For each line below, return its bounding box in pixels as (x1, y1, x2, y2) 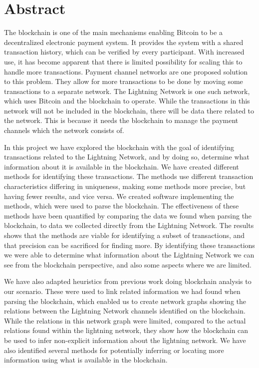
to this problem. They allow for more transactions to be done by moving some (4, 76, 243, 86)
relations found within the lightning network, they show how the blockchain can (4, 325, 249, 335)
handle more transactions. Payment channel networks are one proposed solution (4, 66, 248, 76)
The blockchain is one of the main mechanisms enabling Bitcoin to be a (4, 27, 223, 37)
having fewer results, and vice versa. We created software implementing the (4, 190, 234, 201)
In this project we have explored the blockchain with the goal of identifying (4, 141, 235, 152)
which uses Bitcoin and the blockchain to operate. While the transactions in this (4, 95, 250, 106)
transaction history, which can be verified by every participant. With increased (4, 46, 245, 57)
